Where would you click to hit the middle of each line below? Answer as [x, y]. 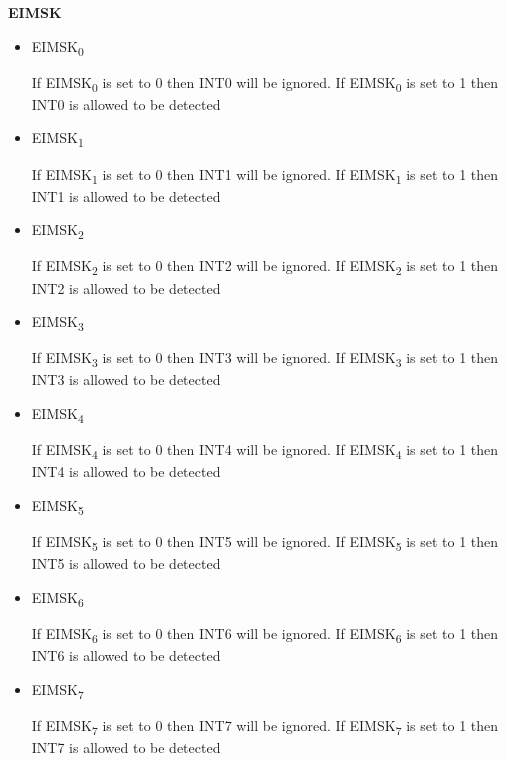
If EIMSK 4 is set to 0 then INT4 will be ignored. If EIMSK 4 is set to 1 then [265, 450]
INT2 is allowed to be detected [126, 287]
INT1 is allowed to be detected [126, 195]
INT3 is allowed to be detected [126, 379]
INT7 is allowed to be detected [126, 746]
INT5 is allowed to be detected [126, 563]
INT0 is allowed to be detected [126, 103]
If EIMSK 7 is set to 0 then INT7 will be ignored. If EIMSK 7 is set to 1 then [265, 726]
